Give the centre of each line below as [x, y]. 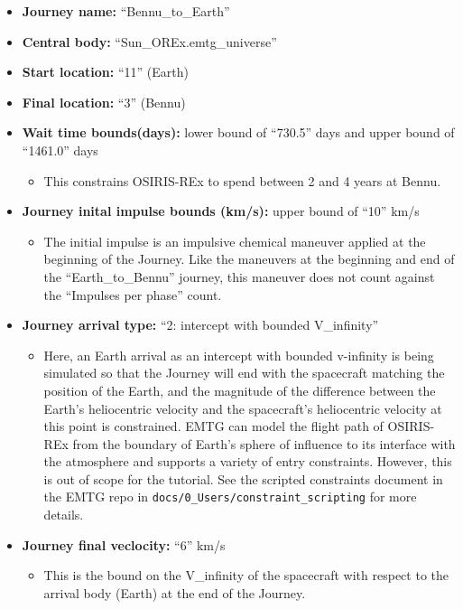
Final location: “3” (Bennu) [104, 102]
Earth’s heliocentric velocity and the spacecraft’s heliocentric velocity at [243, 408]
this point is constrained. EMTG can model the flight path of [213, 426]
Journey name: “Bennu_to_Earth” [126, 11]
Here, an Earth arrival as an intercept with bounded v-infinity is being [239, 355]
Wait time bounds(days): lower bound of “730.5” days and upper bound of [238, 132]
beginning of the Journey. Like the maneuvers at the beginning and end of [249, 259]
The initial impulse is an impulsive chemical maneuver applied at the [235, 241]
